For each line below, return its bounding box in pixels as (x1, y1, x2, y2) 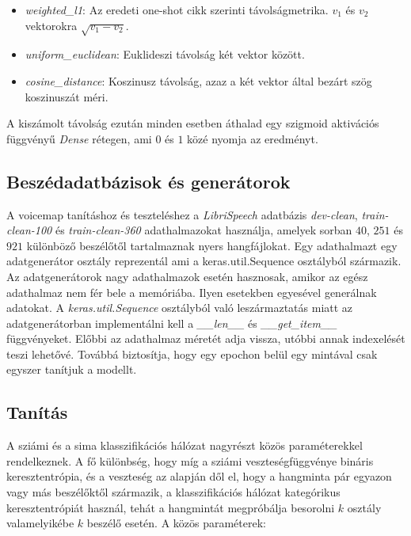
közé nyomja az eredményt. (187, 130, 318, 146)
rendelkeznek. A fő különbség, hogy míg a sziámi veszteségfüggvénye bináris (6, 452, 374, 469)
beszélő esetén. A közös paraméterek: (86, 515, 266, 531)
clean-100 (6, 222, 52, 238)
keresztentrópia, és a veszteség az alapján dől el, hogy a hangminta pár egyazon (6, 468, 392, 485)
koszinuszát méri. (25, 88, 108, 105)
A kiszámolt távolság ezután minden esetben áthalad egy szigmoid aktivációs (6, 115, 379, 131)
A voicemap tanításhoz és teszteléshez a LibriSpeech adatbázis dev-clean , (6, 206, 358, 222)
